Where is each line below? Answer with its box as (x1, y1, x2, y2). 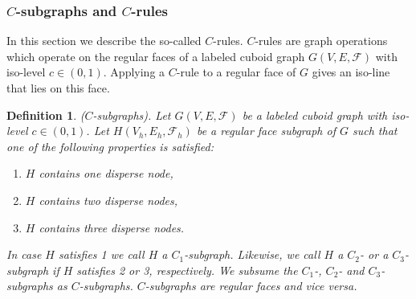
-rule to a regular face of (176, 63, 296, 80)
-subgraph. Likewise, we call (184, 246, 320, 263)
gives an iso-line (312, 63, 390, 80)
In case (6, 246, 42, 263)
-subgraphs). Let (92, 106, 171, 123)
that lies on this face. (6, 80, 110, 96)
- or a (360, 246, 389, 263)
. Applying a (103, 63, 165, 80)
